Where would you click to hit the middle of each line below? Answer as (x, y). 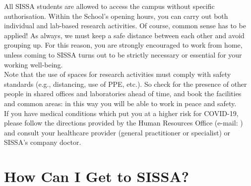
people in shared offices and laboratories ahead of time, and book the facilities (123, 93)
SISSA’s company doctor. (43, 142)
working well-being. (33, 64)
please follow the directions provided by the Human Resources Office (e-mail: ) (124, 123)
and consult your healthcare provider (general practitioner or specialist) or (117, 132)
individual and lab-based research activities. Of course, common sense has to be (125, 26)
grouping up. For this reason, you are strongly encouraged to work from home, (123, 45)
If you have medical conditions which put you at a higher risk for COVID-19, (121, 113)
